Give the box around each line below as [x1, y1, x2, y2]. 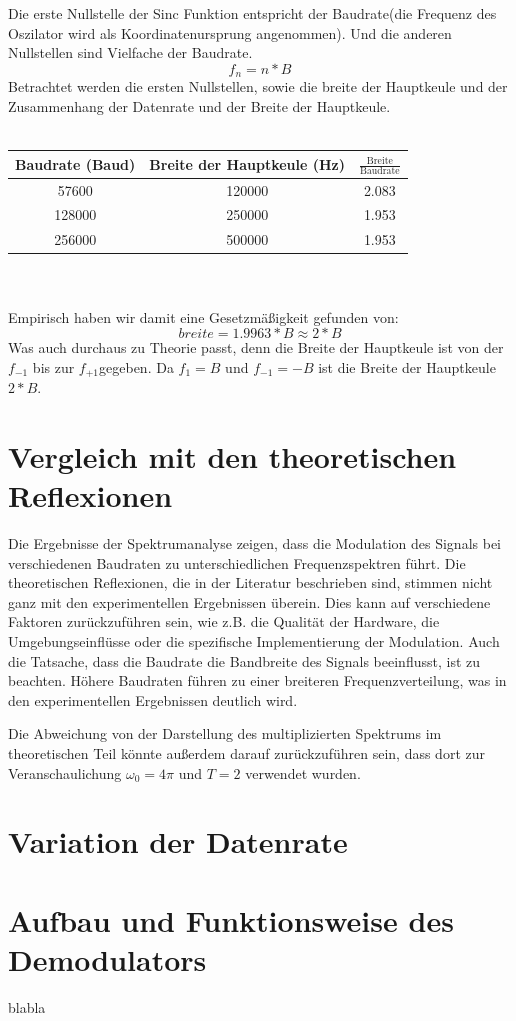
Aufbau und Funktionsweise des [8, 899, 454, 940]
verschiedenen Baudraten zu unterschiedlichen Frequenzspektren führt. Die [8, 552, 466, 573]
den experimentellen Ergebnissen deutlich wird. [8, 689, 298, 710]
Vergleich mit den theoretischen [8, 435, 457, 476]
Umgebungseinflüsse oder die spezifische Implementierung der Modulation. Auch [8, 631, 500, 652]
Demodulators [8, 938, 207, 979]
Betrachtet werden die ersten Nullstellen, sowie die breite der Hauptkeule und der [8, 76, 508, 97]
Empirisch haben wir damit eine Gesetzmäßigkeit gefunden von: [8, 306, 399, 327]
